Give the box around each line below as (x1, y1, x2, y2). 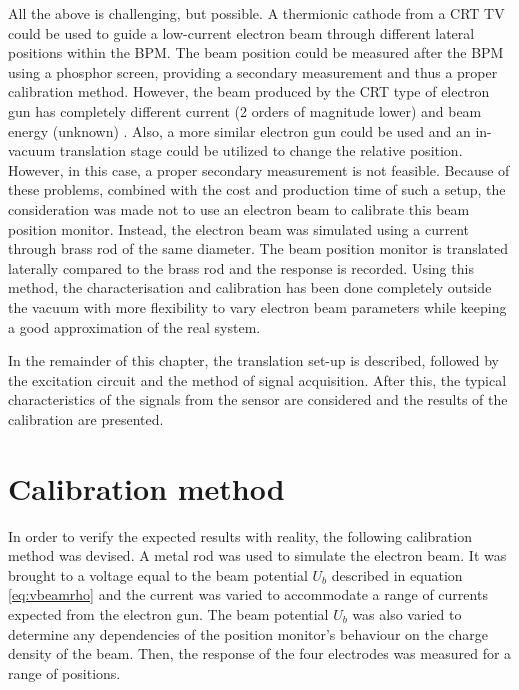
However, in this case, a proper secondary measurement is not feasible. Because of (8, 159, 510, 180)
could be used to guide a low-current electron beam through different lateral (8, 22, 475, 43)
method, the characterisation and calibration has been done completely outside (8, 277, 492, 298)
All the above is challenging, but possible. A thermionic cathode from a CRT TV (8, 3, 505, 23)
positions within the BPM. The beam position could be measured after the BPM (8, 42, 504, 63)
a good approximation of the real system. (8, 316, 261, 337)
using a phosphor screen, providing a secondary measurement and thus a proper (8, 61, 498, 82)
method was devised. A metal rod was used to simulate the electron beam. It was (8, 545, 507, 566)
